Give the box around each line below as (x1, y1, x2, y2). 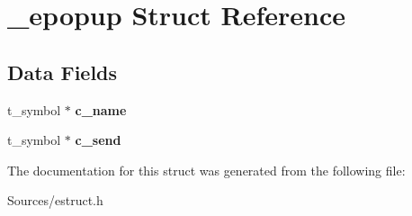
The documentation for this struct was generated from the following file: (7, 160, 406, 179)
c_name (75, 100, 127, 119)
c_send (75, 130, 121, 149)
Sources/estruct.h (7, 191, 103, 210)
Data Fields (7, 58, 118, 85)
